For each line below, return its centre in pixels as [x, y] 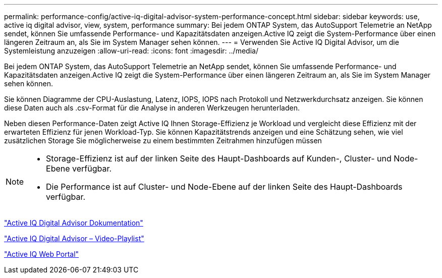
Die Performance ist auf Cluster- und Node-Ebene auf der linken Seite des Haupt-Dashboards [224, 187]
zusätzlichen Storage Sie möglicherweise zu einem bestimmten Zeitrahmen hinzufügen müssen [163, 141]
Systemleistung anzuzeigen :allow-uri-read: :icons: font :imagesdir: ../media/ [131, 51]
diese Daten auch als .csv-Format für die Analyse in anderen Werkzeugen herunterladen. [152, 108]
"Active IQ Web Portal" [42, 254]
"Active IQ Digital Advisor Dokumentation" [74, 223]
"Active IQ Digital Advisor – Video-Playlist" [74, 238]
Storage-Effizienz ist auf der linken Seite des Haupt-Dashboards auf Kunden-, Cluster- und [219, 158]
